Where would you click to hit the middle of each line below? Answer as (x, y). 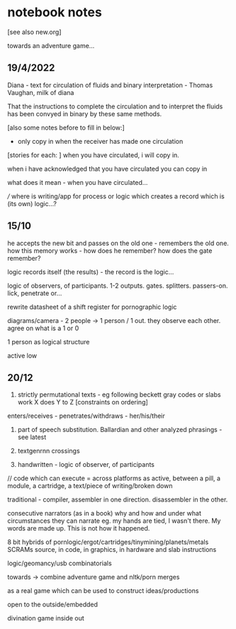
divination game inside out (46, 618)
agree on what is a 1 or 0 (43, 328)
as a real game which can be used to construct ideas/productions (103, 591)
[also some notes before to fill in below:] (66, 127)
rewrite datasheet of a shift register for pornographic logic (92, 307)
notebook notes (55, 12)
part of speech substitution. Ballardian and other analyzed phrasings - (120, 430)
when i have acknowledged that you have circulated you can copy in (107, 169)
